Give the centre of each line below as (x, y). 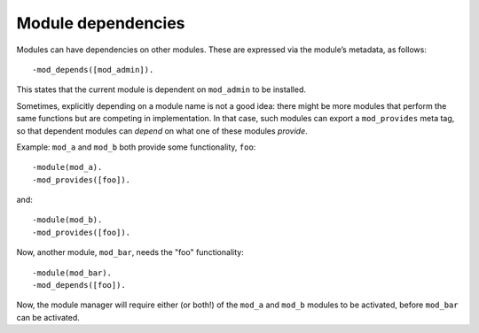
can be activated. (48, 317)
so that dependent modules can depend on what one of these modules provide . (162, 131)
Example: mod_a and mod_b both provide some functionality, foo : (136, 147)
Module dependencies (101, 23)
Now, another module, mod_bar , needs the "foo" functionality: (130, 252)
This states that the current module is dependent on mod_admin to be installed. (161, 89)
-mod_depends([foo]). (79, 285)
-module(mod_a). (67, 167)
